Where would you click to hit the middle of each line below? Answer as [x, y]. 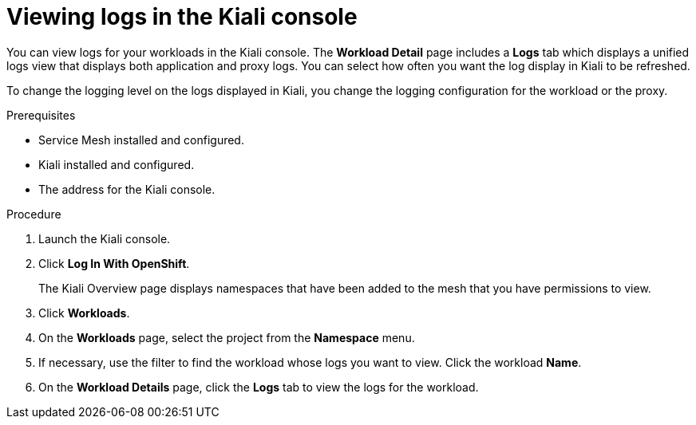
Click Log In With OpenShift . [114, 263]
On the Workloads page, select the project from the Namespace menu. [227, 337]
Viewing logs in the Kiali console [182, 17]
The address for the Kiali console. [127, 189]
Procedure [34, 214]
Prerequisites [41, 115]
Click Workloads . [84, 313]
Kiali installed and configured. [117, 164]
